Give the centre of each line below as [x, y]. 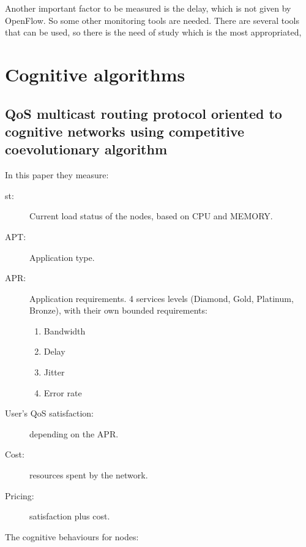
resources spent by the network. [89, 475]
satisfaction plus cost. [70, 516]
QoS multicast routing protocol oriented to [144, 113]
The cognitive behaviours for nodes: [72, 536]
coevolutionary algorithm [86, 149]
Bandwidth [65, 330]
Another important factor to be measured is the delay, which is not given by [148, 8]
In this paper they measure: [57, 175]
